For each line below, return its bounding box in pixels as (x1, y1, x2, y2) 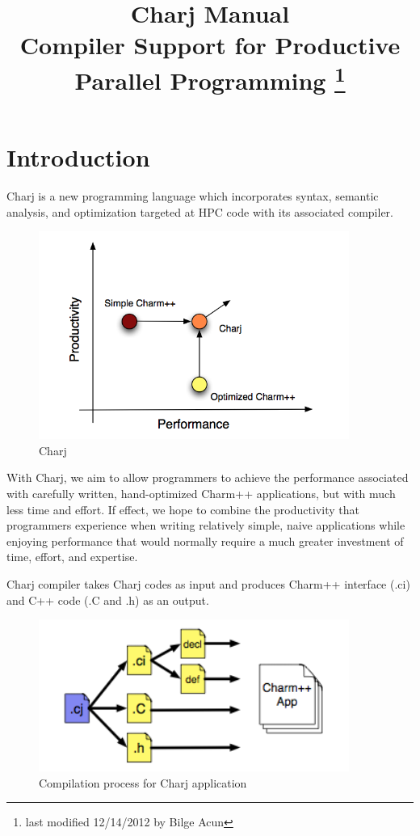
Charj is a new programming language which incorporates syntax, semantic (6, 188, 379, 205)
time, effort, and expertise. (6, 548, 138, 565)
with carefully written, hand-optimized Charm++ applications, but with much (6, 485, 396, 502)
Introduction (6, 141, 150, 174)
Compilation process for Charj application (39, 774, 247, 791)
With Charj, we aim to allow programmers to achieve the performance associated (6, 469, 409, 486)
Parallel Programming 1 (74, 60, 346, 96)
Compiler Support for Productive (19, 28, 401, 61)
